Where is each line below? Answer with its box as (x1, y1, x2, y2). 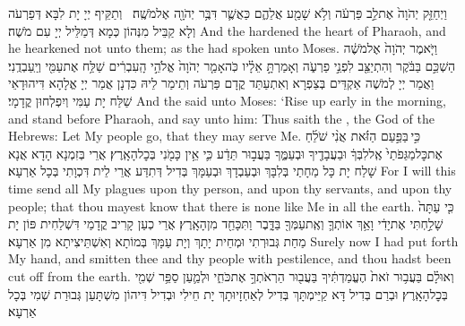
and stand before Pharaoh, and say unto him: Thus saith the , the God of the (8, 108, 435, 127)
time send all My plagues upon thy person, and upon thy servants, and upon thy (8, 178, 452, 197)
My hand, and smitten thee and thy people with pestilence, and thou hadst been (8, 249, 452, 268)
